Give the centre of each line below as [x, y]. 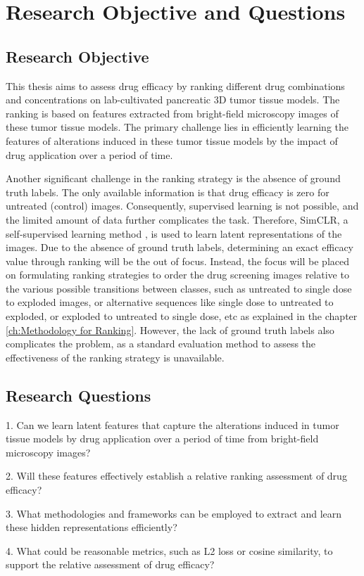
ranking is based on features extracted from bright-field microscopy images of [172, 113]
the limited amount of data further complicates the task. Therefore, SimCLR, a [177, 219]
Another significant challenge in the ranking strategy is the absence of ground [173, 178]
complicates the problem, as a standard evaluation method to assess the [161, 344]
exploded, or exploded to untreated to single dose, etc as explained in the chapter [182, 316]
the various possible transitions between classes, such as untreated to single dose [179, 288]
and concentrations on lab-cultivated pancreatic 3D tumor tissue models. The [173, 100]
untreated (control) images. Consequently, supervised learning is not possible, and [182, 206]
